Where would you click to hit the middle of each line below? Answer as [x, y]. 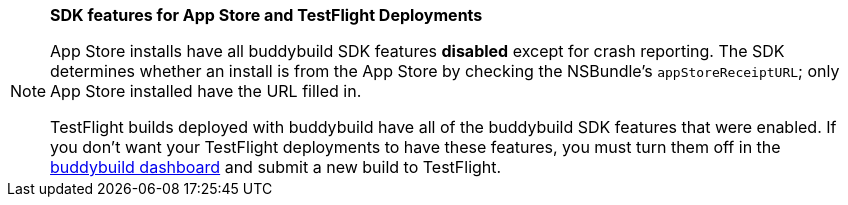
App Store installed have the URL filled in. [206, 91]
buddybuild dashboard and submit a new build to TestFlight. [276, 167]
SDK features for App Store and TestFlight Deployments [266, 15]
